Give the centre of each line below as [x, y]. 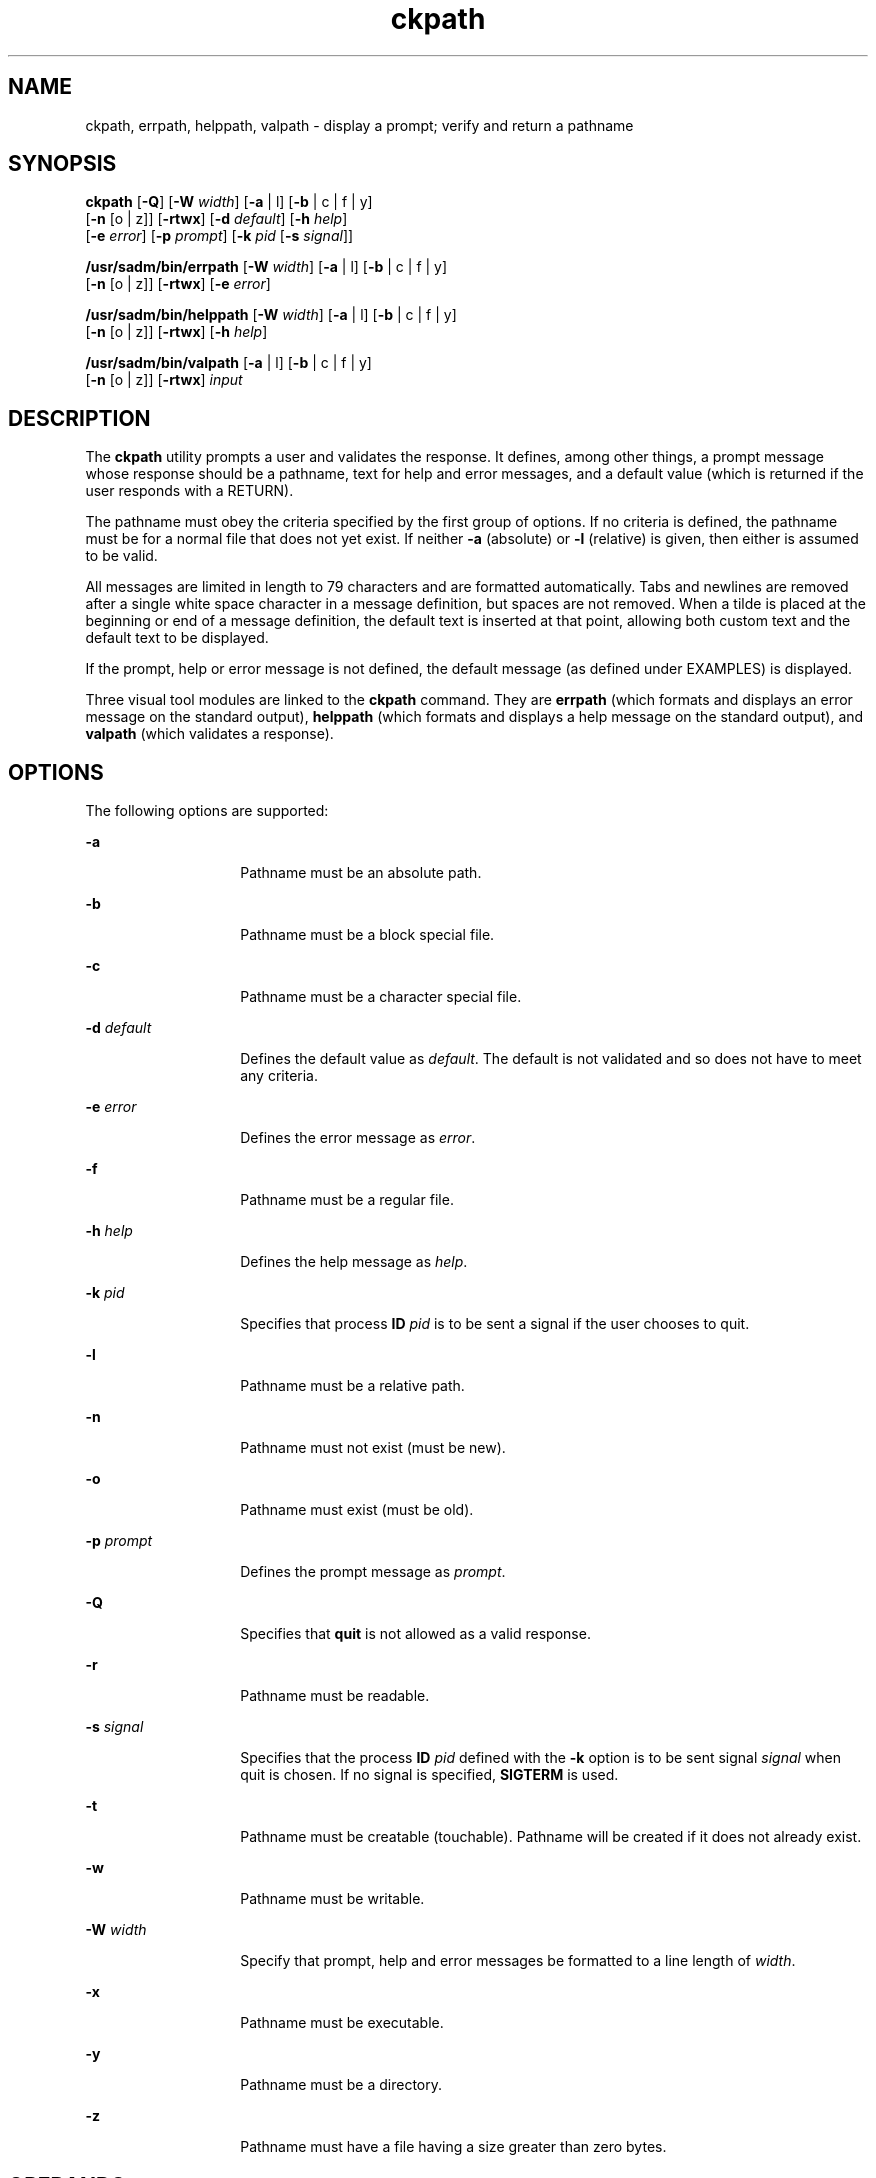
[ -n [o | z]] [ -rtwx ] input [164, 380]
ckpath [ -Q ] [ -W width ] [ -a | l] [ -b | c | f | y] [229, 202]
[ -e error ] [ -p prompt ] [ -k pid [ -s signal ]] [219, 236]
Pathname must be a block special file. [367, 935]
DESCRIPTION [79, 418]
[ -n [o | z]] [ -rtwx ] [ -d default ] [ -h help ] [216, 219]
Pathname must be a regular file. [347, 1200]
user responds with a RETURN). [189, 491]
